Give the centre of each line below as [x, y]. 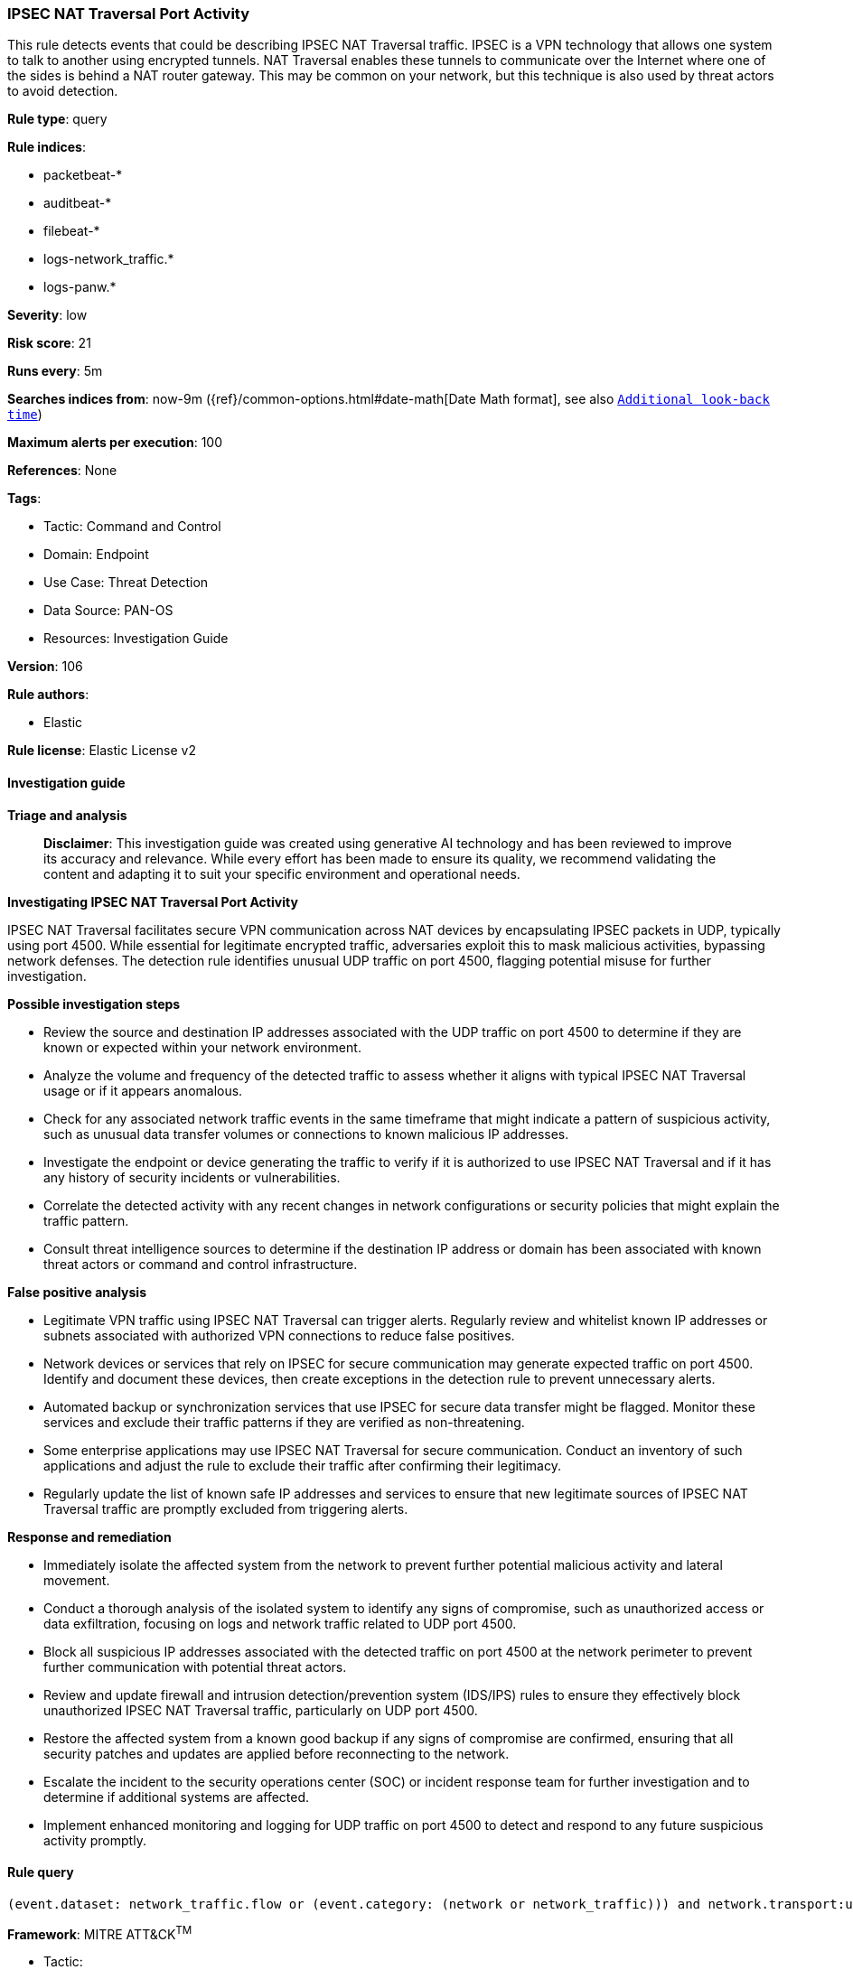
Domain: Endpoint [96, 555]
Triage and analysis [67, 815]
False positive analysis [77, 1292]
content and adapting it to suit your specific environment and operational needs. [282, 873]
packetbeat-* [83, 175]
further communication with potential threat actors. [195, 1667]
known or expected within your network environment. [202, 1047]
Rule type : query [57, 119]
